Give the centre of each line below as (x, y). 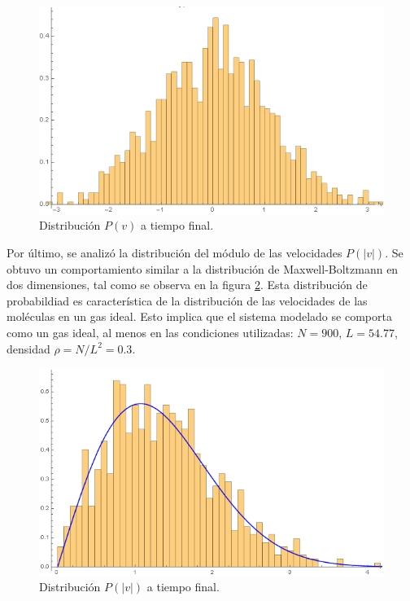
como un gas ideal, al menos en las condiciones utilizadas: (150, 333)
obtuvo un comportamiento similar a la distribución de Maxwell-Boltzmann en (203, 268)
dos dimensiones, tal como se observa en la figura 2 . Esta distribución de (187, 285)
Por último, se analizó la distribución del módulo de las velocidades (174, 253)
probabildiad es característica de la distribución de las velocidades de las (187, 300)
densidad (28, 348)
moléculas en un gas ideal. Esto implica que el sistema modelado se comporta (199, 316)
